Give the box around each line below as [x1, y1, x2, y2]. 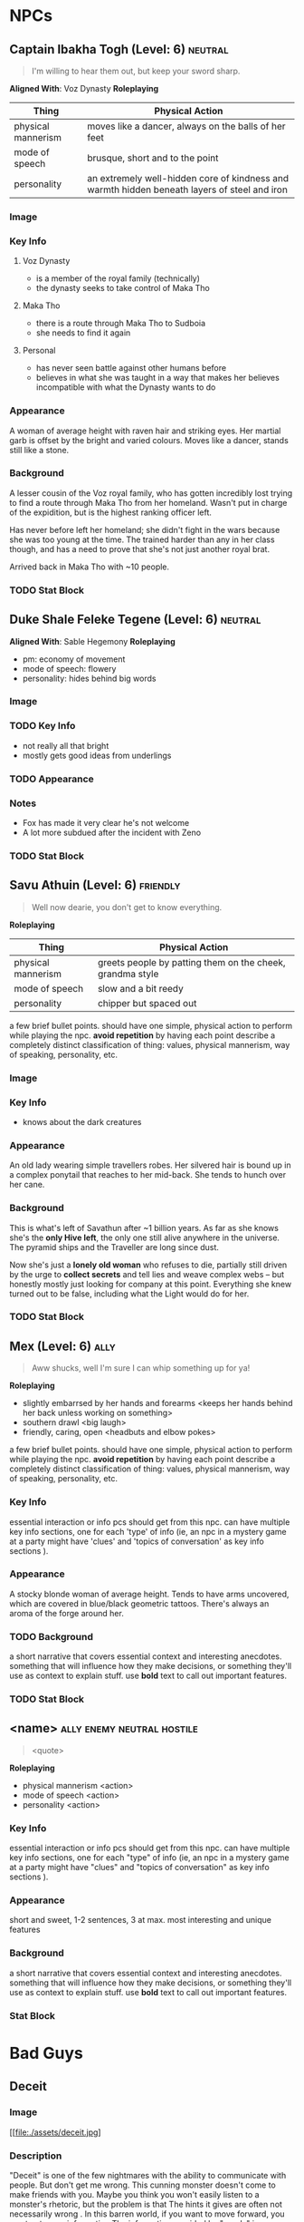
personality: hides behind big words [22, 673, 157, 684]
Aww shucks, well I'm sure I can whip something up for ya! [31, 1363, 251, 1373]
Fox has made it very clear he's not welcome [22, 817, 190, 828]
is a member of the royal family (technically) [35, 273, 201, 284]
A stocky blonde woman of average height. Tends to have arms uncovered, [9, 1588, 290, 1599]
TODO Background [9, 1630, 93, 1643]
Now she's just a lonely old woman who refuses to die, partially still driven [9, 1259, 288, 1270]
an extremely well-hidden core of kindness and [87, 172, 290, 184]
